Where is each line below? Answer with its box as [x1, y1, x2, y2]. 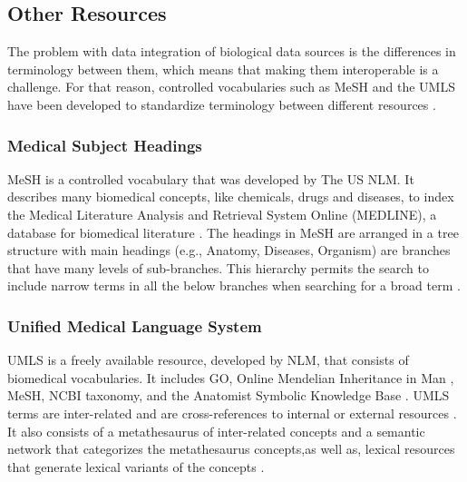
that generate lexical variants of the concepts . [7, 457, 265, 476]
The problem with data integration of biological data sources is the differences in [7, 42, 456, 61]
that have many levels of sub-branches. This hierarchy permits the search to [7, 258, 429, 277]
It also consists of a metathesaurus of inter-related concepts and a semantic [7, 421, 425, 440]
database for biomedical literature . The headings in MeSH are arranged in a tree [7, 222, 459, 241]
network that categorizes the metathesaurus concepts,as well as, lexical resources [7, 439, 455, 458]
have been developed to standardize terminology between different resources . [7, 94, 436, 113]
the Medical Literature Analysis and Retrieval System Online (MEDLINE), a [7, 204, 437, 223]
